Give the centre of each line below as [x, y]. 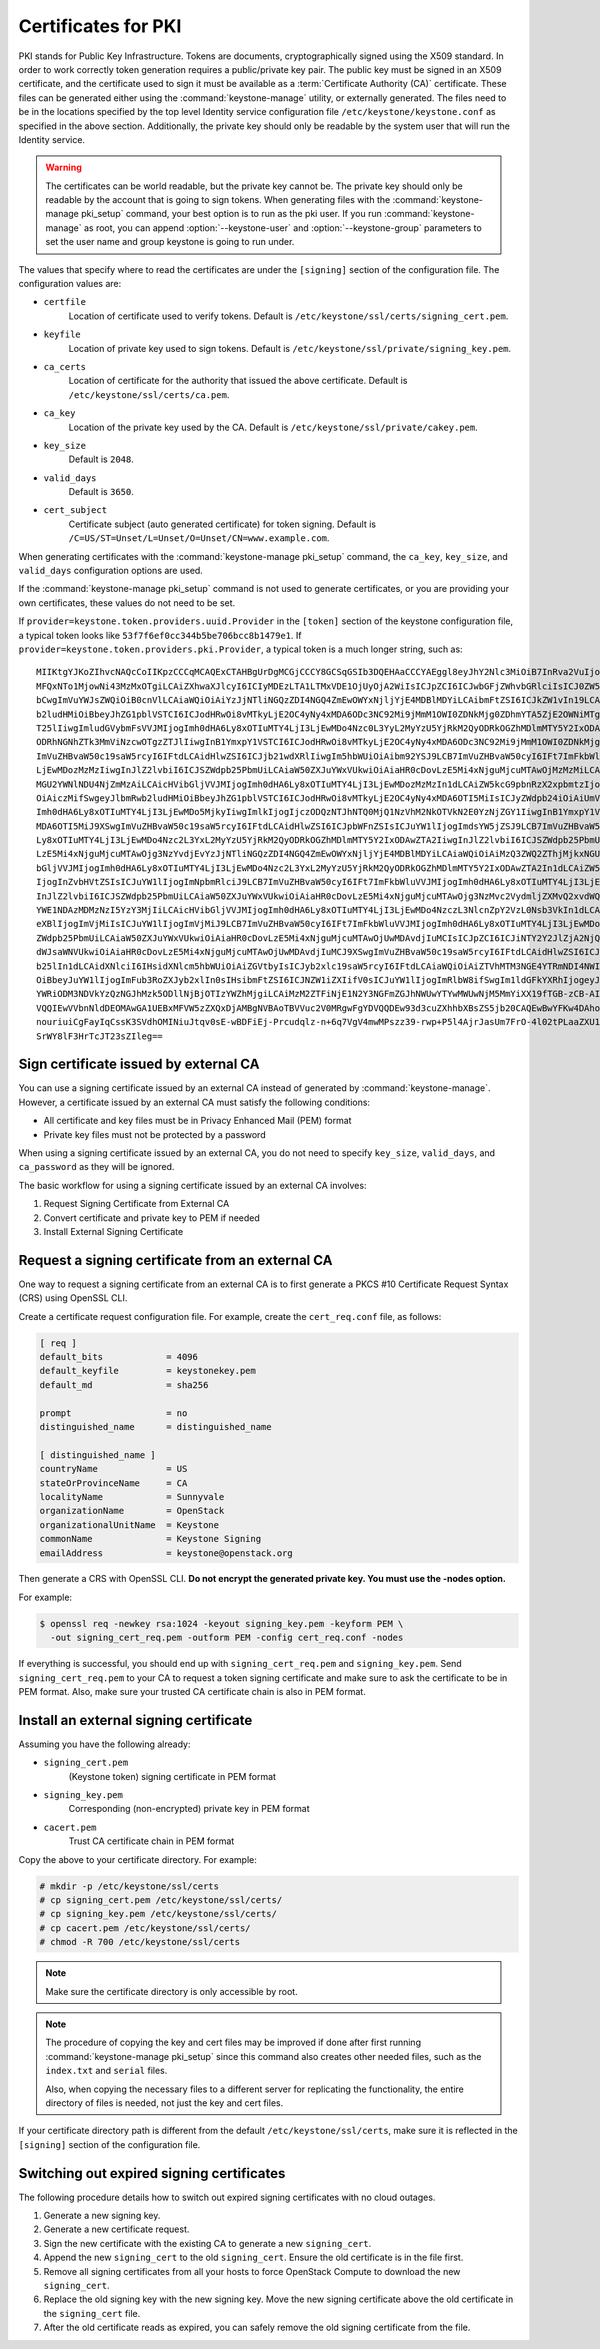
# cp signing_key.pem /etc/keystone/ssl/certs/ [158, 1914]
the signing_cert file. [92, 2313]
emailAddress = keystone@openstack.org [166, 1553]
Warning [63, 167]
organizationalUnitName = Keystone [129, 1524]
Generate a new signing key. [102, 2215]
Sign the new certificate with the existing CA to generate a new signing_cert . [207, 2243]
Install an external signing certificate [135, 1720]
